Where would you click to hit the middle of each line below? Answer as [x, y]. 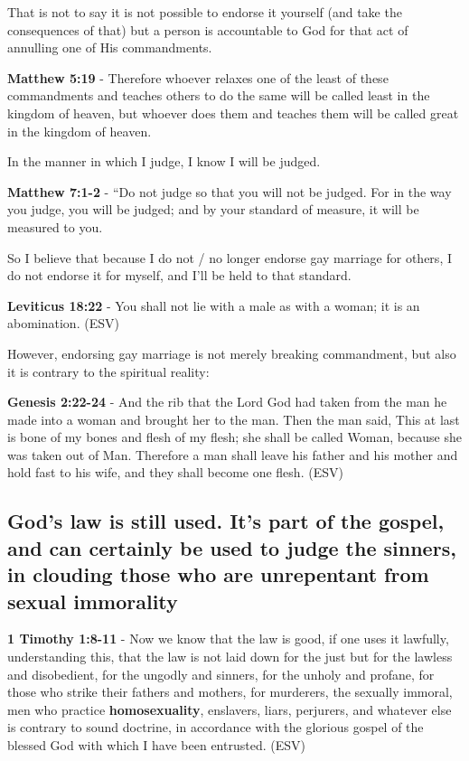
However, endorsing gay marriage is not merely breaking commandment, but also [232, 353]
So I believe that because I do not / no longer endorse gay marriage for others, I [230, 257]
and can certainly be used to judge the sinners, [232, 547]
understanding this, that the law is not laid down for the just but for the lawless [230, 657]
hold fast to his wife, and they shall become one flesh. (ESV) [175, 472]
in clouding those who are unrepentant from [218, 574]
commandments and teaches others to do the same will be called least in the [219, 95]
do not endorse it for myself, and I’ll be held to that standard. [179, 275]
